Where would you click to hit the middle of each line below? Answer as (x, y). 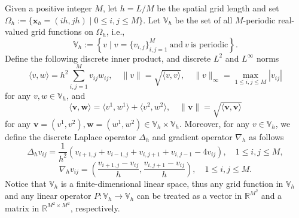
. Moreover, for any (215, 123)
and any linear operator (48, 196)
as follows (266, 136)
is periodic (209, 45)
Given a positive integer (48, 8)
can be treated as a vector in (189, 196)
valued (17, 31)
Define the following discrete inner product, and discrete (108, 58)
